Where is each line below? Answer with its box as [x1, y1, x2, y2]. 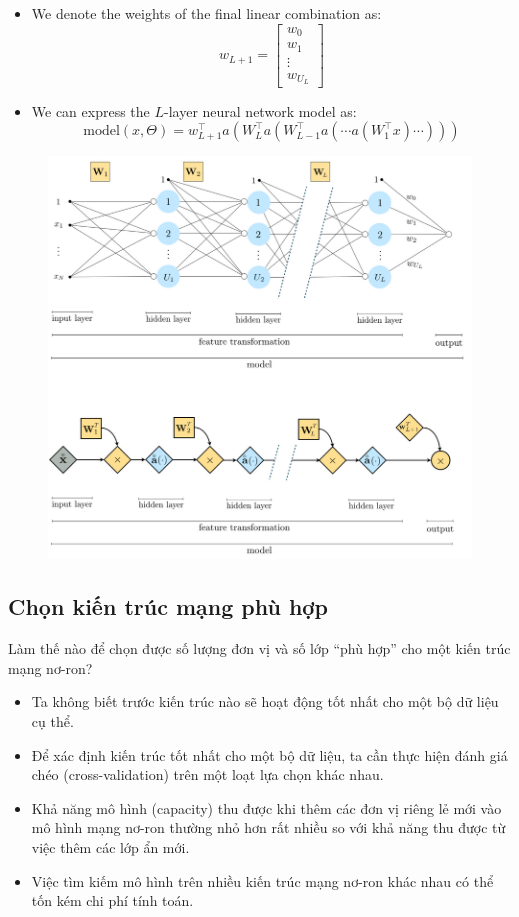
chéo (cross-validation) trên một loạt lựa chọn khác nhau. [31, 764, 384, 785]
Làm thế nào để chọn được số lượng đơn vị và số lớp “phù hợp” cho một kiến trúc [8, 638, 511, 659]
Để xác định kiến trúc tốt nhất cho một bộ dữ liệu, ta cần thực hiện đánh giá [31, 744, 508, 765]
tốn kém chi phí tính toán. [31, 890, 194, 911]
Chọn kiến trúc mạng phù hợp [8, 591, 328, 622]
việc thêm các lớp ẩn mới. [31, 837, 190, 858]
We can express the [31, 100, 150, 121]
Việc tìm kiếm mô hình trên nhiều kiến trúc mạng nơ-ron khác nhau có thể [31, 870, 494, 891]
